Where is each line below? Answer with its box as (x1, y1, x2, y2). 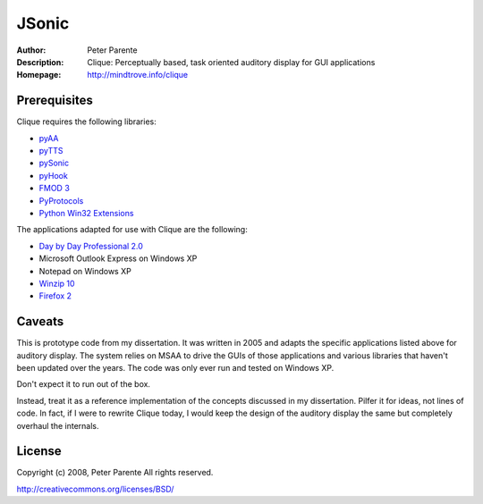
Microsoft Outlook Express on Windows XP (38, 253, 198, 264)
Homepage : (16, 70, 62, 80)
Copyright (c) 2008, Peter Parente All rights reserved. (16, 467, 214, 478)
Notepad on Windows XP (38, 265, 131, 276)
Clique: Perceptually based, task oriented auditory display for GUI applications (87, 56, 376, 67)
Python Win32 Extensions (38, 207, 134, 218)
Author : (16, 45, 47, 55)
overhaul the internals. (16, 420, 99, 431)
